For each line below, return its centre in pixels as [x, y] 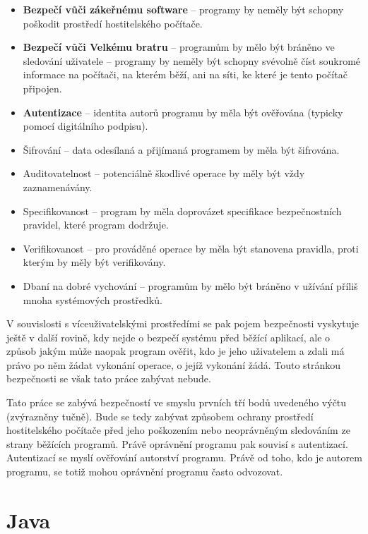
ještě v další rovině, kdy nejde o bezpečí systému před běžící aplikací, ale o [168, 337]
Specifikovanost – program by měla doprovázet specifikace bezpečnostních [182, 211]
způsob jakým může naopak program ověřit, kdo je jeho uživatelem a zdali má [176, 351]
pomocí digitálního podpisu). [85, 126]
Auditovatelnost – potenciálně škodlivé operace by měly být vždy [164, 173]
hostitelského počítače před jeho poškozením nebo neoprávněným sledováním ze [178, 430]
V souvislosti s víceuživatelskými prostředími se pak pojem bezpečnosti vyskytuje [183, 323]
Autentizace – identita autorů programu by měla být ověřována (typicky [183, 112]
